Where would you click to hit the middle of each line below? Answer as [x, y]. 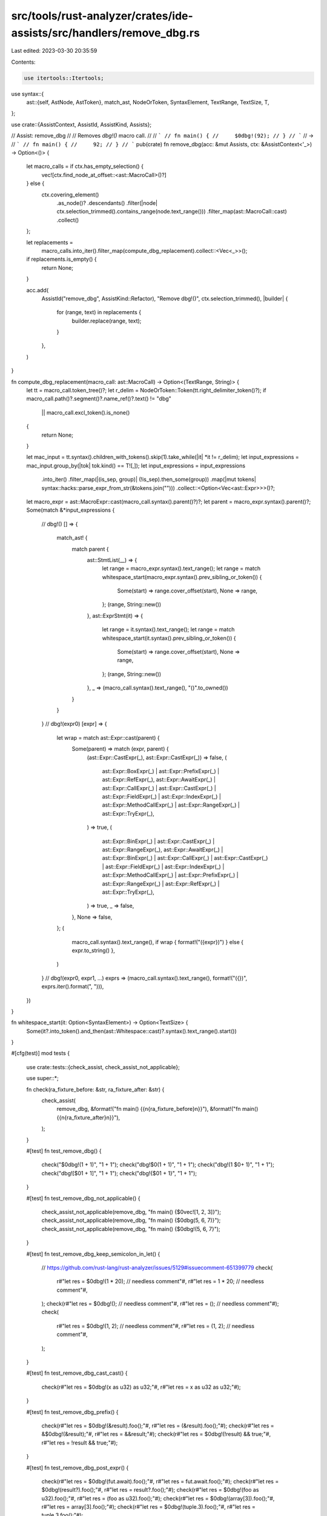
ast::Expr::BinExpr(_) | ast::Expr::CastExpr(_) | [158, 841]
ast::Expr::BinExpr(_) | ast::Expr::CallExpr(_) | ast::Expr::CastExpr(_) [185, 858]
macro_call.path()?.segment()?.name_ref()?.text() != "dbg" [99, 399]
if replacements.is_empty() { [61, 259]
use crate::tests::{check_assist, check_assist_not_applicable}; [103, 1067]
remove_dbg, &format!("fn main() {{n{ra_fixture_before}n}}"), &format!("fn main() [157, 1109]
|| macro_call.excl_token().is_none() [86, 412]
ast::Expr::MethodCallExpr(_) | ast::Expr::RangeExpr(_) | [171, 805]
